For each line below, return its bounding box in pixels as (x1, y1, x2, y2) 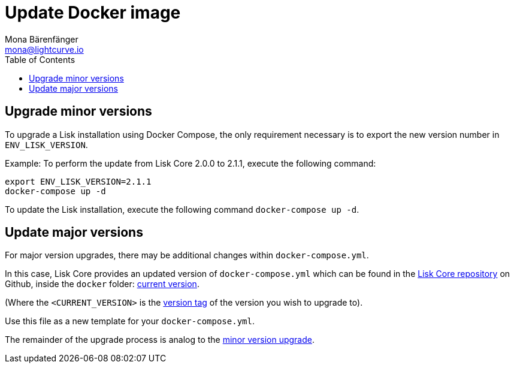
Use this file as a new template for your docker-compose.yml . (5, 316, 255, 327)
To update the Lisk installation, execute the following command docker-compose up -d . (5, 204, 359, 215)
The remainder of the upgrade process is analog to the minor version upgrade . (5, 334, 315, 345)
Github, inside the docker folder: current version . (5, 279, 199, 289)
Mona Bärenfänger (5, 34, 78, 44)
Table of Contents (5, 54, 75, 65)
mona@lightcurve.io (5, 44, 84, 55)
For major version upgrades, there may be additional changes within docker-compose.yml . (5, 250, 369, 261)
